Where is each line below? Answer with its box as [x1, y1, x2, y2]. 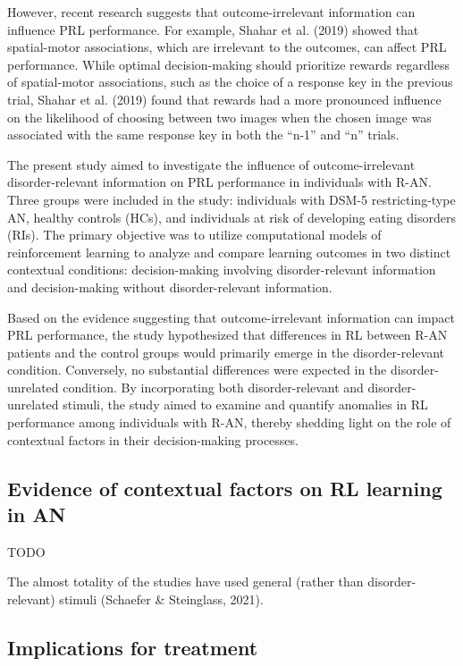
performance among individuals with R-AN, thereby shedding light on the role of [7, 413, 451, 432]
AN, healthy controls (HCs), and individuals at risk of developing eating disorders [7, 207, 456, 226]
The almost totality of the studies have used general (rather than [7, 572, 364, 591]
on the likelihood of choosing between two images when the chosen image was [7, 107, 432, 126]
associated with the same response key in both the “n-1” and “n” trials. [7, 125, 400, 144]
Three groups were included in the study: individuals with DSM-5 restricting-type [7, 190, 456, 208]
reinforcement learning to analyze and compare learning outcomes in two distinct [7, 242, 451, 261]
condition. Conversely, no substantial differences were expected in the [7, 360, 387, 379]
